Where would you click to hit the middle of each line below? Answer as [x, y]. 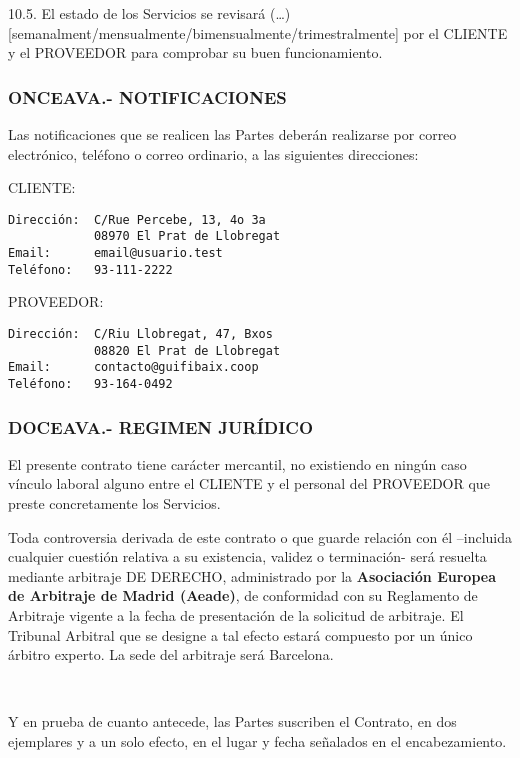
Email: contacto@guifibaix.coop [133, 367]
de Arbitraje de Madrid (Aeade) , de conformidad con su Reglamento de [243, 595]
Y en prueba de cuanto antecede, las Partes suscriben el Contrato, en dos [232, 721]
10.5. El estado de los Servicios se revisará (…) [149, 13]
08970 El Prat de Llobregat [187, 236]
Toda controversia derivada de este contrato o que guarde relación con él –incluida [260, 536]
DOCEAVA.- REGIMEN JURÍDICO [161, 426]
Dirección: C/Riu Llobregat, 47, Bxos [140, 334]
